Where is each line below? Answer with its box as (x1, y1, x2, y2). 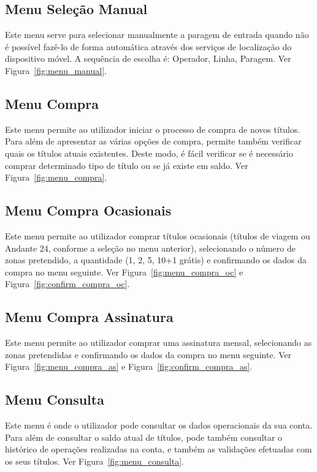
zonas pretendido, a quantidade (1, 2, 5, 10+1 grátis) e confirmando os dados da (5, 253, 307, 266)
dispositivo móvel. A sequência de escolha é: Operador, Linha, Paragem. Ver (5, 52, 291, 65)
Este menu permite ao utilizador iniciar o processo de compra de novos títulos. (5, 122, 300, 135)
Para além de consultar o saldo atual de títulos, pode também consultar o (5, 430, 283, 443)
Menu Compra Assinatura (5, 307, 174, 326)
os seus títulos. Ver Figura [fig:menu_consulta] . (5, 454, 184, 467)
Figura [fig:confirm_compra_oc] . (5, 277, 130, 290)
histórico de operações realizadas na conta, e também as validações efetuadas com (5, 443, 312, 455)
